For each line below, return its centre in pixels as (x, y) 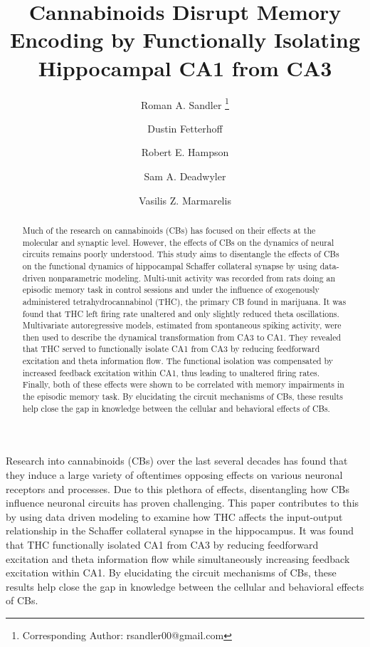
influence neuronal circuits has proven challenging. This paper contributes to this (183, 503)
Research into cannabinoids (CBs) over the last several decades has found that (177, 461)
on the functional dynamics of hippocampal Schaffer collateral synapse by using (170, 265)
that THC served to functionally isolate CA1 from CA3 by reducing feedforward (171, 349)
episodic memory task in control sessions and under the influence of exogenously (171, 290)
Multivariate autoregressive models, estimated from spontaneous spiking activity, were (182, 325)
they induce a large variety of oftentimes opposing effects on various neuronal (174, 475)
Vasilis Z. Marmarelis (185, 200)
